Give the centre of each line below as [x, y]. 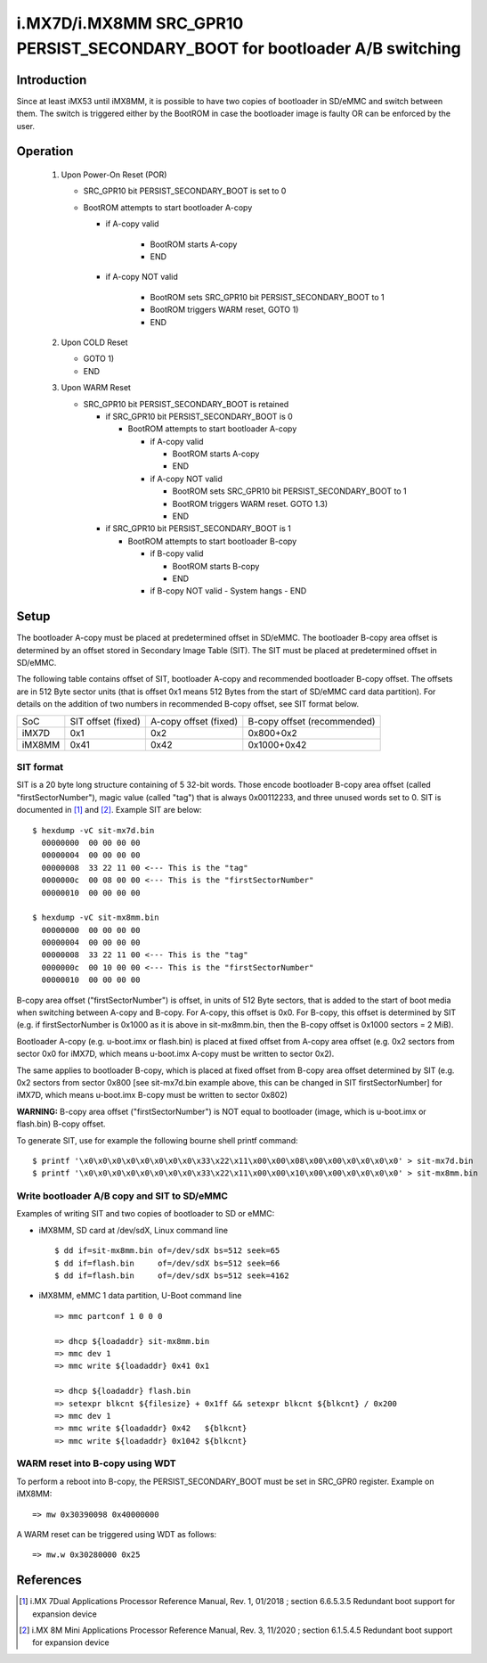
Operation [45, 152]
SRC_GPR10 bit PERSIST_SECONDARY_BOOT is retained [186, 404]
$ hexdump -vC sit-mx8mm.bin [96, 918]
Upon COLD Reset [94, 342]
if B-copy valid [177, 553]
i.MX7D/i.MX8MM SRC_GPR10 [130, 23]
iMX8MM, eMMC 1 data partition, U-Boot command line [140, 1296]
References [49, 1581]
